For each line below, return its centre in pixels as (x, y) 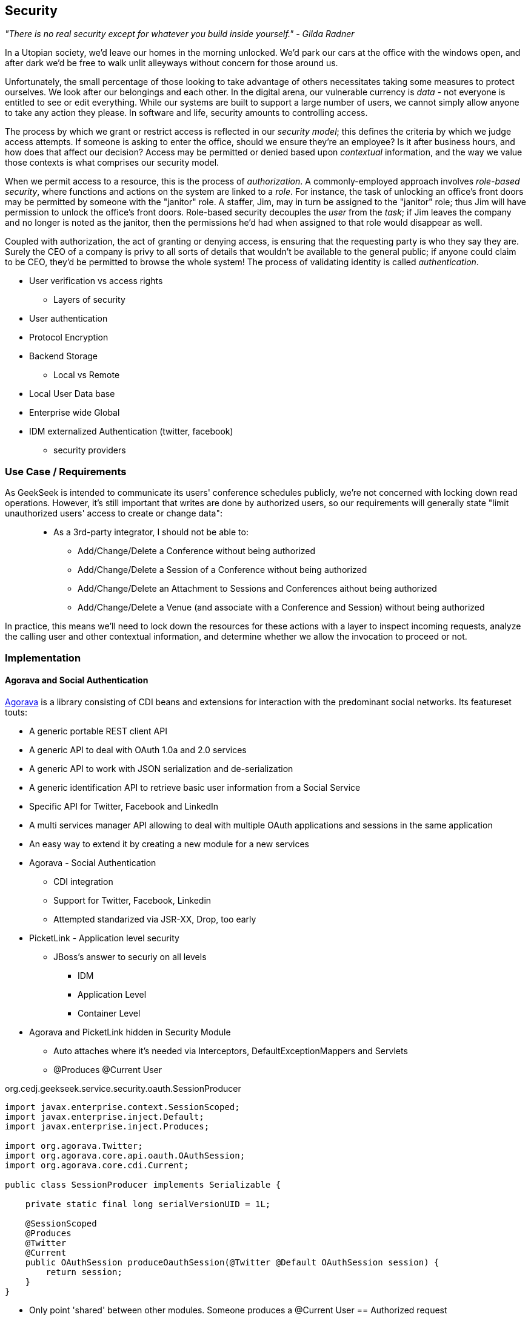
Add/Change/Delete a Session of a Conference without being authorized (222, 570)
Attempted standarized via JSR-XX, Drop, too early (155, 919)
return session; (84, 1272)
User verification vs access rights (96, 281)
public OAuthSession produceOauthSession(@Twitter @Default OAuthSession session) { (232, 1262)
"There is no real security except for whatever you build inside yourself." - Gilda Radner (180, 34)
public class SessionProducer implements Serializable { (143, 1184)
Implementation (43, 658)
